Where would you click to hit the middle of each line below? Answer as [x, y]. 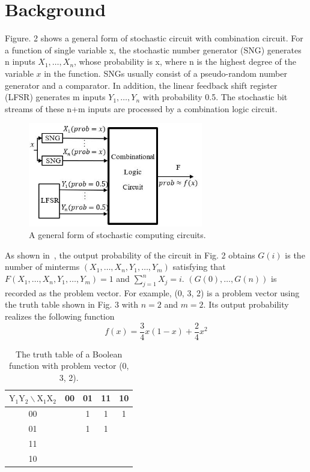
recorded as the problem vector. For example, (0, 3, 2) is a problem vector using [152, 292]
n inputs [20, 61]
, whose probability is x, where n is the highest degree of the [185, 61]
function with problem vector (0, [69, 366]
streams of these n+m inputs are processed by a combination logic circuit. [141, 108]
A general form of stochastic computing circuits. [117, 235]
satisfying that [199, 267]
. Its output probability [246, 304]
